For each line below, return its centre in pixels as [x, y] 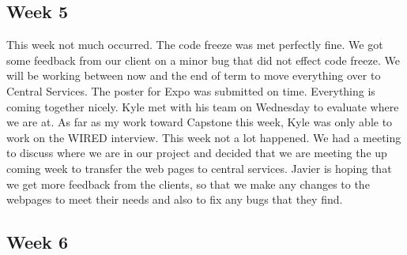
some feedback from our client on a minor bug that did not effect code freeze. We [203, 60]
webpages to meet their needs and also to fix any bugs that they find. [175, 199]
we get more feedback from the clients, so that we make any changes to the [188, 184]
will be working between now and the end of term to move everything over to [194, 75]
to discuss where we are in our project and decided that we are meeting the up [197, 153]
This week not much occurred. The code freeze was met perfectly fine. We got [195, 45]
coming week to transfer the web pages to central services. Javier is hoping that [199, 168]
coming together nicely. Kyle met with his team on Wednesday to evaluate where [203, 106]
